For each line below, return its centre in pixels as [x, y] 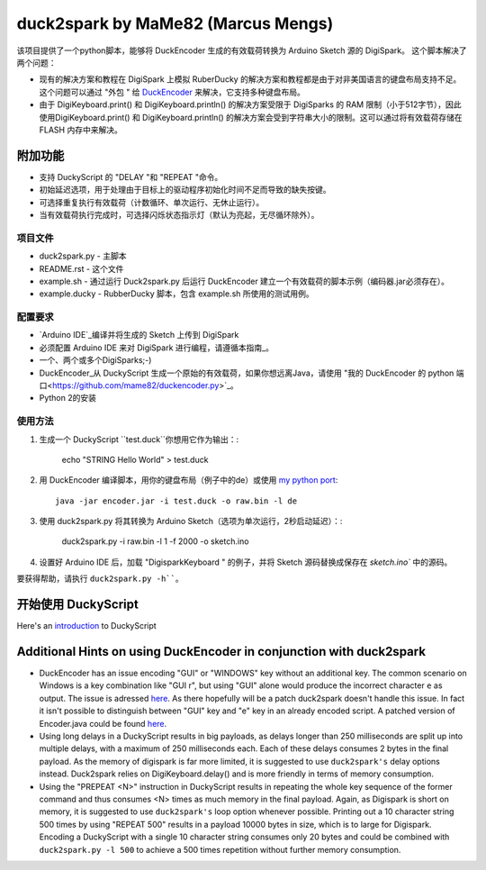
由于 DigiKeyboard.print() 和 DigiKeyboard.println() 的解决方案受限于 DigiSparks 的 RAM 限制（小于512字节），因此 [250, 104]
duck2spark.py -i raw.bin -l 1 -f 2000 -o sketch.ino [155, 541]
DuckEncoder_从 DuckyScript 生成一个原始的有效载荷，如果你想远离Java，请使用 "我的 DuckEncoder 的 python [247, 373]
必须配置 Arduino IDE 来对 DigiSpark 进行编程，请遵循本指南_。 [157, 348]
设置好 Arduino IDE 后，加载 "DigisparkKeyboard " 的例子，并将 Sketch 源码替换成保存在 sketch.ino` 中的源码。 [246, 562]
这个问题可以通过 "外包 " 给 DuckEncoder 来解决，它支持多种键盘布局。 [172, 92]
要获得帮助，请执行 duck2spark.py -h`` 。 [100, 579]
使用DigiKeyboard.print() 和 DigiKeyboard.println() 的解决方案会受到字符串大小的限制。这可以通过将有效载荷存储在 [251, 117]
